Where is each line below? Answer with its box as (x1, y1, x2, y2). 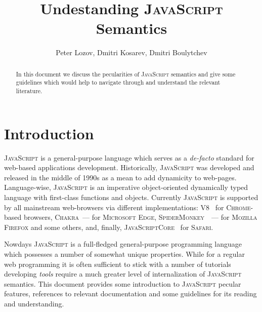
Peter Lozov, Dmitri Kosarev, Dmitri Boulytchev (56, 47, 207, 58)
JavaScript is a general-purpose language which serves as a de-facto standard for (4, 152, 254, 163)
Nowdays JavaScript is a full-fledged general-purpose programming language (4, 239, 242, 249)
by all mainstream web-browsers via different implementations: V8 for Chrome (4, 202, 251, 212)
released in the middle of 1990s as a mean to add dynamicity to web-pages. (4, 172, 237, 182)
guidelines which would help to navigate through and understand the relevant (16, 78, 221, 87)
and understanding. (4, 298, 64, 308)
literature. (16, 87, 42, 95)
